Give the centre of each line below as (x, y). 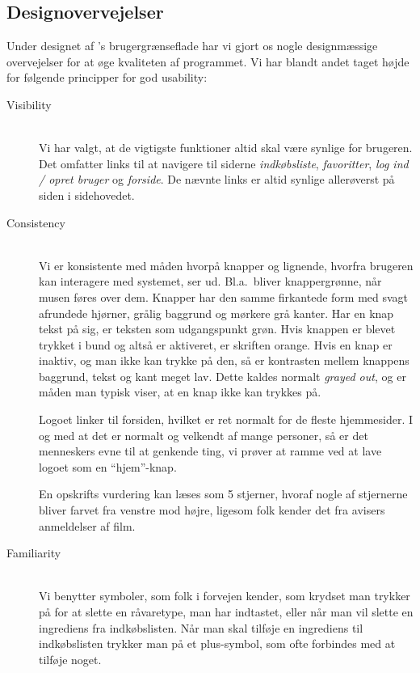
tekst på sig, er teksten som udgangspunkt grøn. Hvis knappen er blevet (217, 329)
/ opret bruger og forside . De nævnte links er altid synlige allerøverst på (217, 179)
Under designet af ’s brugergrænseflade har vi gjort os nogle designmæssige (192, 46)
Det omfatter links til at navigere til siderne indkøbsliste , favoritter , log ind (224, 163)
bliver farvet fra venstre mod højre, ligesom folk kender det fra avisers (212, 510)
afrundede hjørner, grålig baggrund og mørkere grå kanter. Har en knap (216, 313)
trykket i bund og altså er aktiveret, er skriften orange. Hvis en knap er (216, 344)
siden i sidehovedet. (87, 195)
